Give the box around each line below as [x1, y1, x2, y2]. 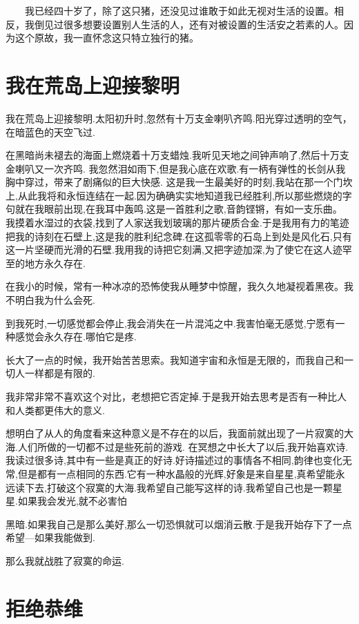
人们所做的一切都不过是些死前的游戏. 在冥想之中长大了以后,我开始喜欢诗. [17, 439, 349, 454]
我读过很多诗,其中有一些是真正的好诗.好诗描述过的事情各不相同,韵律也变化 [6, 453, 342, 467]
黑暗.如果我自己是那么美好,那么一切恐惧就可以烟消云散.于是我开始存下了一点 [6, 516, 352, 531]
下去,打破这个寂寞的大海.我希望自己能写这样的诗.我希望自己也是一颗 [24, 480, 333, 494]
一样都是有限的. [24, 366, 95, 380]
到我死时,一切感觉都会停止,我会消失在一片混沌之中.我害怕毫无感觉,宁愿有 [6, 315, 336, 330]
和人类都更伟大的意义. [6, 402, 105, 417]
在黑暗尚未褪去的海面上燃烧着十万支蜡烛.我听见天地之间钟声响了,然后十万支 [6, 148, 349, 162]
